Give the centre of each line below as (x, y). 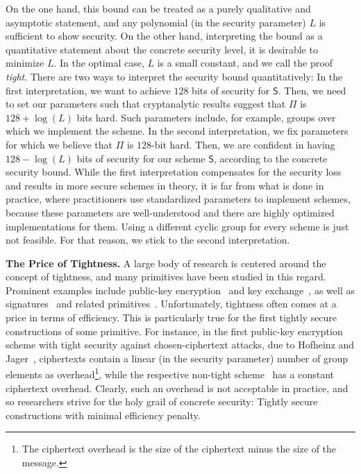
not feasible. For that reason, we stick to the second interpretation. (148, 240)
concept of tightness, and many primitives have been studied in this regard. (166, 277)
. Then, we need (312, 90)
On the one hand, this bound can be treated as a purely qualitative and (158, 8)
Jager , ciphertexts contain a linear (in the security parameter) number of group (177, 358)
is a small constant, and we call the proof (245, 63)
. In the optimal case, (99, 63)
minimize (25, 63)
